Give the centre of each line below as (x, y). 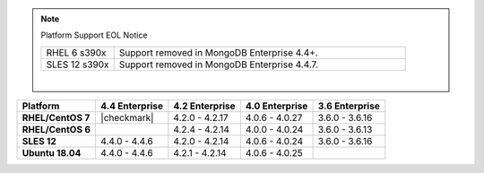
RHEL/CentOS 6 (56, 130)
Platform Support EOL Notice (94, 35)
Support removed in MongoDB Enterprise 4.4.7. (218, 65)
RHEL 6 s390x (76, 52)
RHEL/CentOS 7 (56, 118)
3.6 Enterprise (349, 106)
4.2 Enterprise (205, 106)
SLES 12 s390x (78, 65)
